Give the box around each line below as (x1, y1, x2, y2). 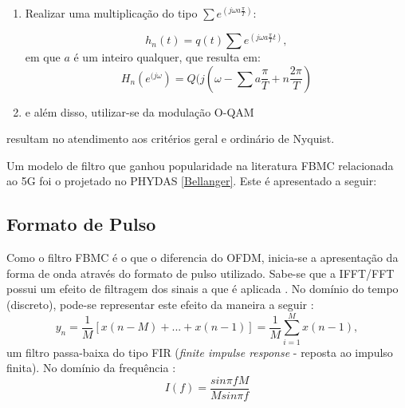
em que (25, 49, 61, 65)
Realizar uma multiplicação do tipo (25, 5, 198, 21)
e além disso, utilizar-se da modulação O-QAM (25, 103, 254, 120)
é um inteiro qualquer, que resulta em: (73, 49, 261, 65)
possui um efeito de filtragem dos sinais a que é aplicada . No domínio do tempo (6, 280, 399, 297)
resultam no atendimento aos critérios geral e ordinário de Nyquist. (6, 130, 335, 147)
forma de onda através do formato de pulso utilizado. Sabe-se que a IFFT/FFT (6, 264, 395, 281)
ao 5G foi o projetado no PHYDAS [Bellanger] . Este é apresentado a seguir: (6, 172, 377, 189)
